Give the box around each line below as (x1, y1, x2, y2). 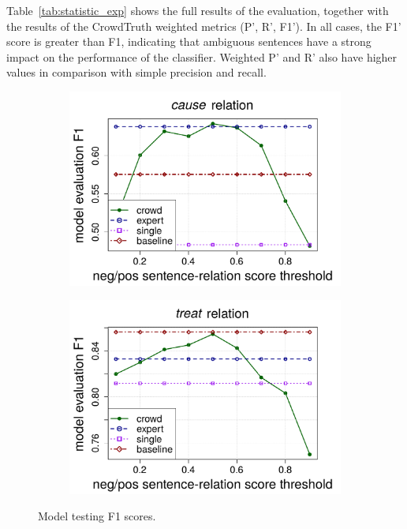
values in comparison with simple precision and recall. (6, 64, 267, 81)
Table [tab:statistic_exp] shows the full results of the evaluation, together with (6, 2, 389, 18)
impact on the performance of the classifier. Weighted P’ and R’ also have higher (6, 48, 398, 65)
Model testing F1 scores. (38, 508, 156, 524)
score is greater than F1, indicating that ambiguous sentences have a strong (6, 33, 372, 50)
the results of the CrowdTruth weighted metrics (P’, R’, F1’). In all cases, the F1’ (6, 17, 401, 34)
